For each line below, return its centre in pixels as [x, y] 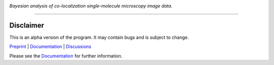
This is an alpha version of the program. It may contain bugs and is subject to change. [99, 37]
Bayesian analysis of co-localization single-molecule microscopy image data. [91, 6]
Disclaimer [27, 25]
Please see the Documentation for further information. [66, 56]
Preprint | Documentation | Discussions [50, 47]
